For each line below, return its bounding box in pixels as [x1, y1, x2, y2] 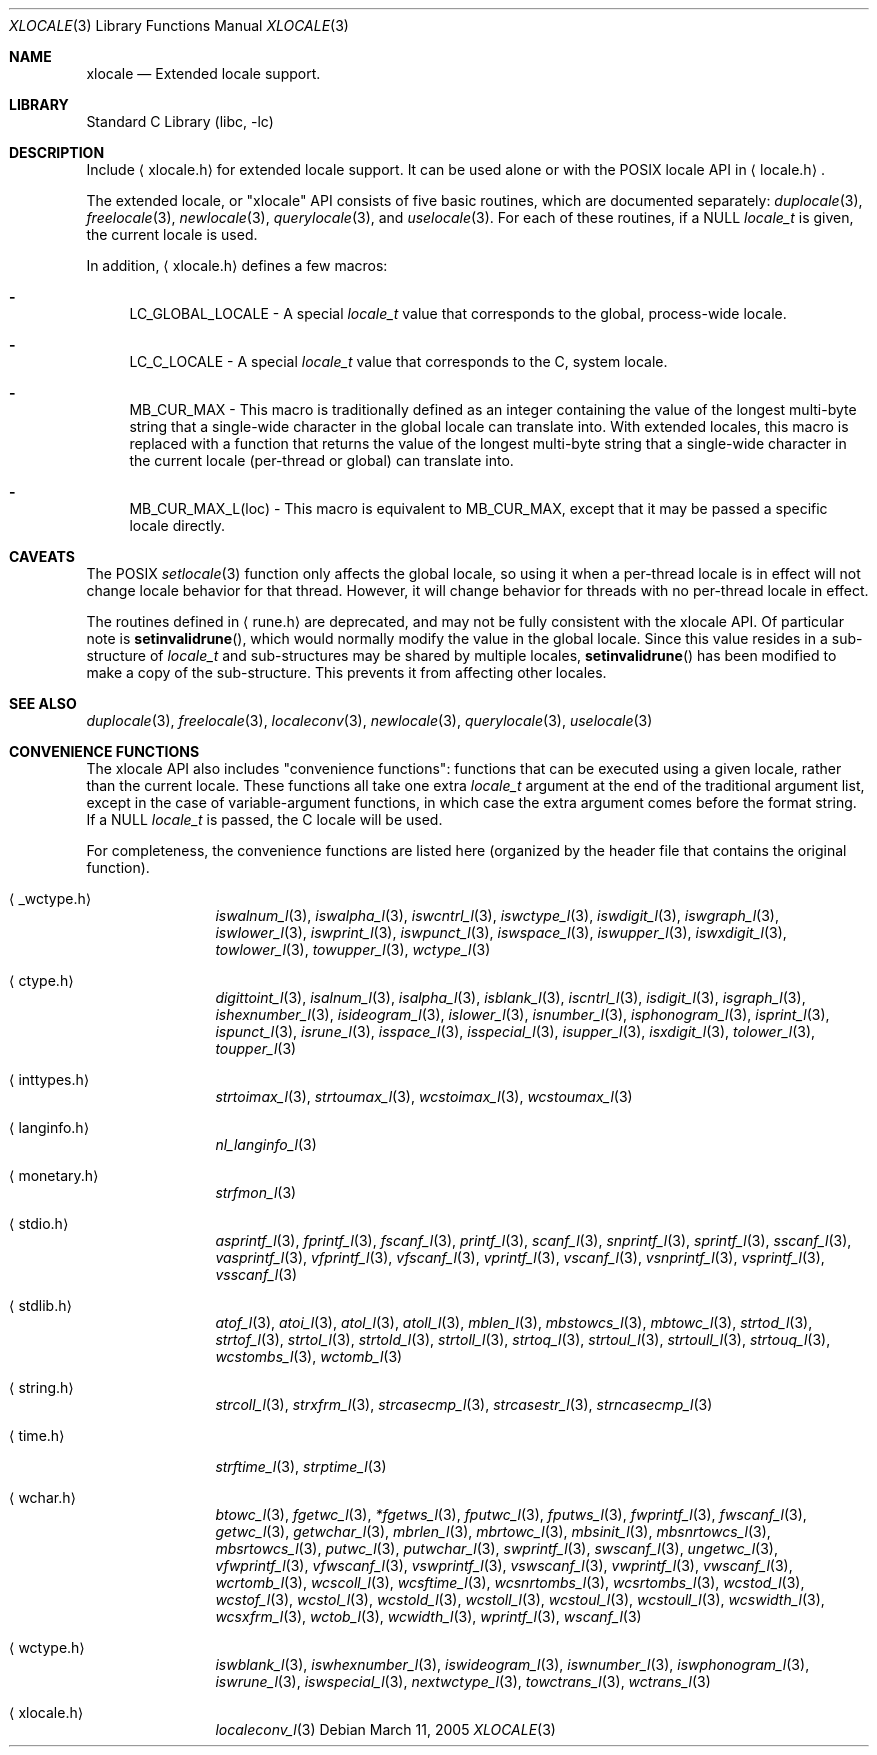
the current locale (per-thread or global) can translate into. [129, 452, 514, 469]
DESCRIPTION [9, 144, 105, 161]
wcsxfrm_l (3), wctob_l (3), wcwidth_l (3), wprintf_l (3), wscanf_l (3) [215, 1608, 642, 1625]
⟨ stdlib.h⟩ [9, 1297, 72, 1314]
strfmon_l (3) [215, 1184, 297, 1201]
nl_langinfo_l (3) [215, 1136, 317, 1153]
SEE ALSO [9, 695, 77, 712]
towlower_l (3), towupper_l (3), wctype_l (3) [215, 941, 491, 958]
